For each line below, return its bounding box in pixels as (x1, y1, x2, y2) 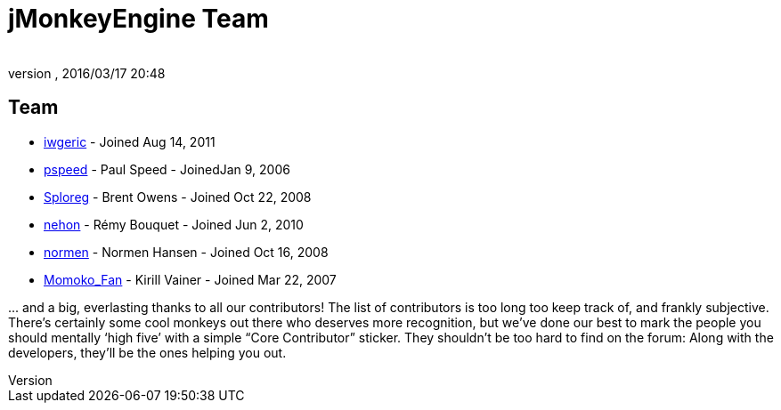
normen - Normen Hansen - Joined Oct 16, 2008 (44, 244, 329, 260)
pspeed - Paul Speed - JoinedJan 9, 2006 (44, 161, 290, 177)
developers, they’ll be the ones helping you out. (8, 344, 287, 360)
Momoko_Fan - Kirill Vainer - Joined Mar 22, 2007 (44, 271, 337, 287)
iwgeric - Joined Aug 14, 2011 (44, 133, 216, 149)
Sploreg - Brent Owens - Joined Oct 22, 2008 (44, 189, 312, 205)
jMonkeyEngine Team (8, 4, 269, 34)
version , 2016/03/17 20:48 (8, 65, 166, 81)
